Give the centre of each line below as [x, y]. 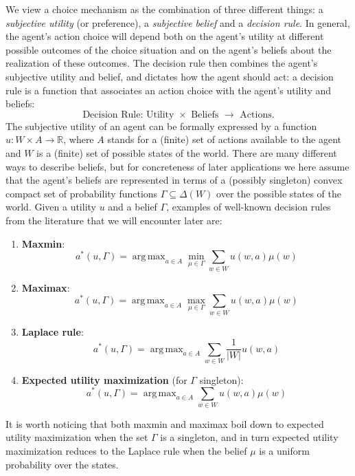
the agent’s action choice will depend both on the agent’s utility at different [165, 36]
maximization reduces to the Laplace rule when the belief [126, 451]
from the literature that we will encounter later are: [114, 220]
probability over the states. [62, 464]
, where [79, 139]
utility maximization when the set [77, 437]
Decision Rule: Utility [128, 115]
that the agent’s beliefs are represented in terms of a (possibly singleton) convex [174, 180]
